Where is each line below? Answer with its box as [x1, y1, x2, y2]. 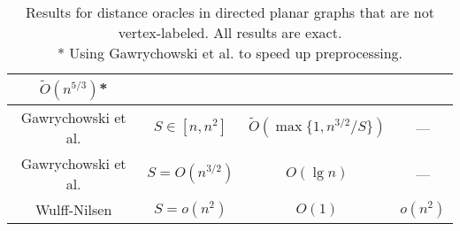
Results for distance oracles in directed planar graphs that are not [26, 2, 434, 22]
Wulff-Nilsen [34, 199, 112, 219]
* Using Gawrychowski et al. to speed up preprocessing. [57, 42, 402, 63]
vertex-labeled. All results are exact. [118, 22, 342, 42]
